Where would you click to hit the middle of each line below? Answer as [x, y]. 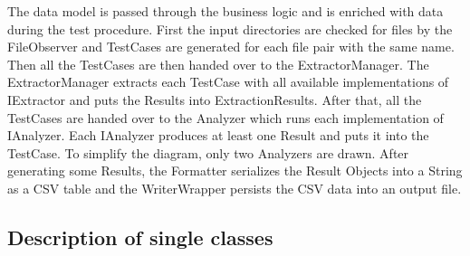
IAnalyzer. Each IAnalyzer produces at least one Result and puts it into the [218, 135]
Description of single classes [140, 237]
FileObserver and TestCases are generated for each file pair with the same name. [231, 47]
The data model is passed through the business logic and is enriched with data [225, 11]
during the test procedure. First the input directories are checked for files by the [230, 28]
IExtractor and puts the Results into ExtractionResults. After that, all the [215, 99]
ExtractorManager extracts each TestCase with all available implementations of [228, 82]
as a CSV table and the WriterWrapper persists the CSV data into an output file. [235, 188]
